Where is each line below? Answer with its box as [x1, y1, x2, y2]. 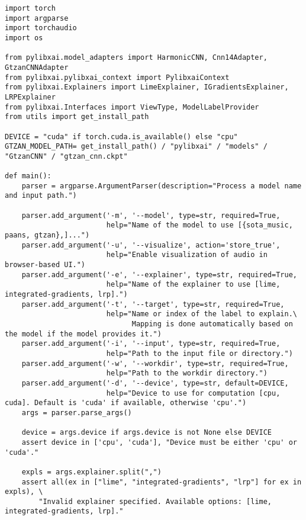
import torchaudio [5, 24, 77, 33]
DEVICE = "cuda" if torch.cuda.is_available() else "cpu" [5, 132, 238, 141]
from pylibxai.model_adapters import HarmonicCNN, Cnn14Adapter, [5, 53, 268, 62]
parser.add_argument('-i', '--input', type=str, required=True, [21, 339, 281, 348]
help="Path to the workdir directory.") [106, 369, 268, 378]
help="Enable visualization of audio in [106, 251, 268, 259]
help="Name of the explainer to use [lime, [106, 280, 281, 289]
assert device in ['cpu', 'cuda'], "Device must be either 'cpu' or [21, 438, 297, 447]
